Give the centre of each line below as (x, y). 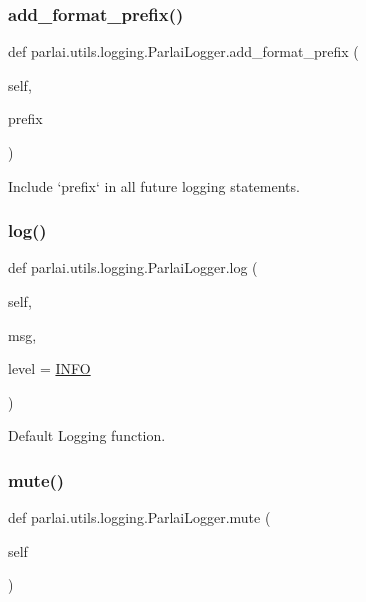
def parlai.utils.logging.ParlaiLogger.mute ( (139, 517)
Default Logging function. (87, 435)
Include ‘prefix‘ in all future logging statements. (154, 185)
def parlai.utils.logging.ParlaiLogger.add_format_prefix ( (183, 51)
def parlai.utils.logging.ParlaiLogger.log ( (133, 267)
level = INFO (49, 368)
